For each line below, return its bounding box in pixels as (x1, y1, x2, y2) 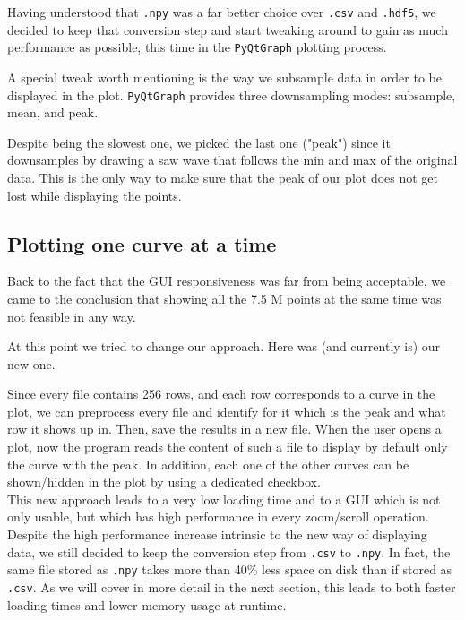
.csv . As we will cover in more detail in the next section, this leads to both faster (7, 577, 456, 596)
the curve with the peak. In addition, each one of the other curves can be (7, 454, 409, 473)
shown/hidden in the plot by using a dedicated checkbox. (7, 472, 321, 491)
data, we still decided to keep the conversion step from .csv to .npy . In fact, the (7, 542, 451, 561)
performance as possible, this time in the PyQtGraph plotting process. (7, 38, 387, 56)
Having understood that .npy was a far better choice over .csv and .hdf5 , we (7, 3, 436, 21)
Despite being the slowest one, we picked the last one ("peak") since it (7, 133, 391, 151)
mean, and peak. (7, 103, 99, 122)
